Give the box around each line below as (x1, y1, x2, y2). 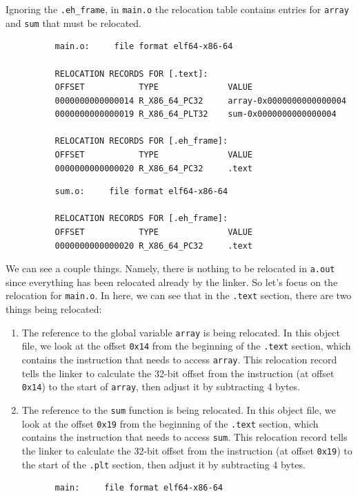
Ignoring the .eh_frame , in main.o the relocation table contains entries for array (6, 2, 349, 16)
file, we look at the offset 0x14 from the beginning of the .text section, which (21, 338, 351, 353)
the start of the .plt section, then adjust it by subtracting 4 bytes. (21, 457, 306, 471)
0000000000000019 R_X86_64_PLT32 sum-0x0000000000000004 (54, 109, 337, 120)
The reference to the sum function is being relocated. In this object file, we (21, 402, 336, 417)
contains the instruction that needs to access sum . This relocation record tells (21, 430, 348, 444)
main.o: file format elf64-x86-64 (54, 41, 233, 52)
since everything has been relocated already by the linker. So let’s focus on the (6, 274, 338, 289)
